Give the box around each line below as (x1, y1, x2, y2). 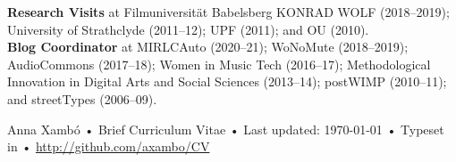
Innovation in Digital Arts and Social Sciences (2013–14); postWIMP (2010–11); (7, 72, 447, 91)
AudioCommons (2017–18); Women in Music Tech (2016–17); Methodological (7, 54, 431, 73)
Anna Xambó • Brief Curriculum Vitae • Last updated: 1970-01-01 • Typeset (7, 119, 444, 138)
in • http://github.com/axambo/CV (7, 137, 210, 156)
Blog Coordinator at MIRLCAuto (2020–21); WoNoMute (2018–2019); (7, 37, 409, 56)
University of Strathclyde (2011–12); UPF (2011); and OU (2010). (7, 20, 369, 38)
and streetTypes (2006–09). (7, 89, 157, 108)
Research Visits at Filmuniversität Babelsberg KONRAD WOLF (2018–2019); (7, 3, 450, 20)
